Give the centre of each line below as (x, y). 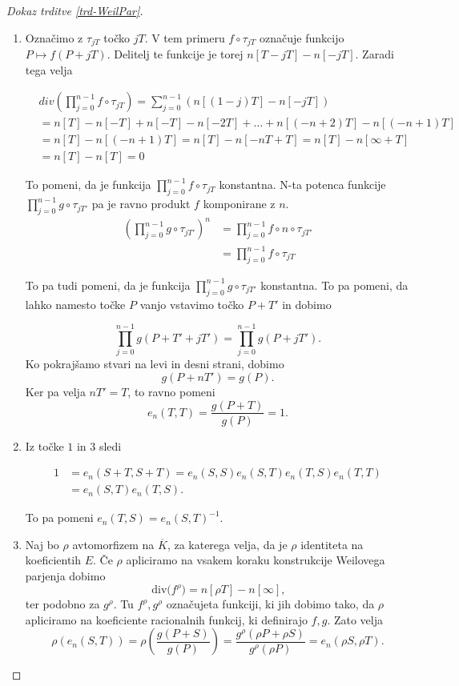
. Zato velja (355, 619)
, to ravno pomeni (171, 391)
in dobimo (307, 304)
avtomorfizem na (113, 544)
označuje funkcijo (302, 37)
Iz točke (44, 445)
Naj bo (42, 544)
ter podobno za (62, 604)
